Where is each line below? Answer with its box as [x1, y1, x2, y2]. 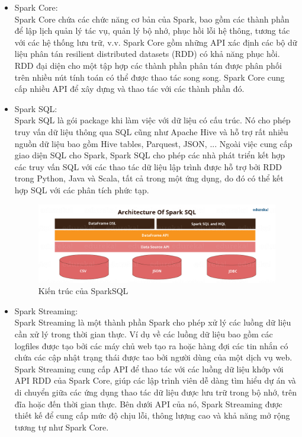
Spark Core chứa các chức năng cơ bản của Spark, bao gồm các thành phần [14, 12, 290, 25]
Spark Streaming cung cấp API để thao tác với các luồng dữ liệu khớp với [14, 362, 284, 375]
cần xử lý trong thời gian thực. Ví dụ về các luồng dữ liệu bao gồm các [14, 327, 273, 340]
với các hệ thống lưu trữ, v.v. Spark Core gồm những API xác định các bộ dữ [14, 36, 297, 48]
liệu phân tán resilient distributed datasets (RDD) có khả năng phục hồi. [14, 47, 280, 60]
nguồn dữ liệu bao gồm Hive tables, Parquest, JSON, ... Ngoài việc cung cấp [14, 137, 293, 149]
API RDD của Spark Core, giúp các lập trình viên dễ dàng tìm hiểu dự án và [14, 374, 296, 387]
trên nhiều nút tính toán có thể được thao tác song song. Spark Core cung [14, 71, 285, 83]
